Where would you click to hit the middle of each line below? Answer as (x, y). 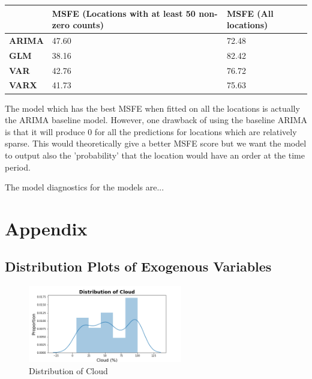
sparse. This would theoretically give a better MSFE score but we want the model (156, 143)
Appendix (46, 228)
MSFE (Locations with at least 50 (124, 13)
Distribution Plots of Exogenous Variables (138, 266)
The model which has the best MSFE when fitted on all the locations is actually (152, 108)
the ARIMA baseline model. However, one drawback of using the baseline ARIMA (156, 120)
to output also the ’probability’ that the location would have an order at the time (155, 155)
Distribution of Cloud (68, 371)
